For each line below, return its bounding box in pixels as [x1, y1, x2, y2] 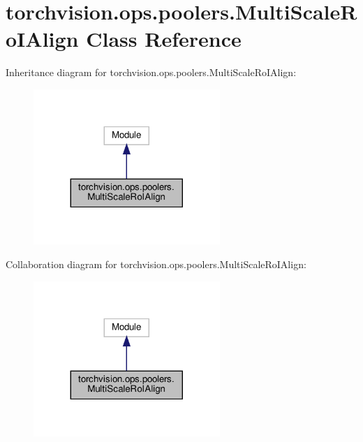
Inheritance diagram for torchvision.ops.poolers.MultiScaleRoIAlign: [6, 65, 297, 80]
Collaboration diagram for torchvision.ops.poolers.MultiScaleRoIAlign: [6, 257, 306, 272]
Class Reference [86, 24, 242, 53]
